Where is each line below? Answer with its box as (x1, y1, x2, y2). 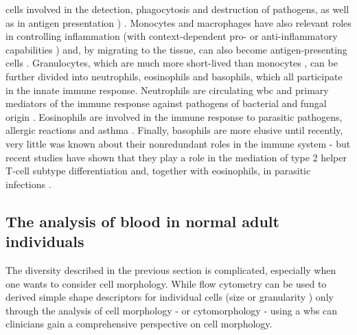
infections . (5, 176, 51, 191)
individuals (5, 231, 84, 252)
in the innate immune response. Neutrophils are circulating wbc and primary (5, 82, 329, 97)
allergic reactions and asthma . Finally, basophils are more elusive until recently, (5, 123, 343, 137)
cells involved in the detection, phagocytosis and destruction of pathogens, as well (5, 2, 349, 16)
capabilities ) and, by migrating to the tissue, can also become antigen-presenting (5, 42, 347, 56)
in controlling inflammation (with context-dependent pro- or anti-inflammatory (5, 29, 338, 43)
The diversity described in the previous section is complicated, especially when (5, 262, 336, 277)
